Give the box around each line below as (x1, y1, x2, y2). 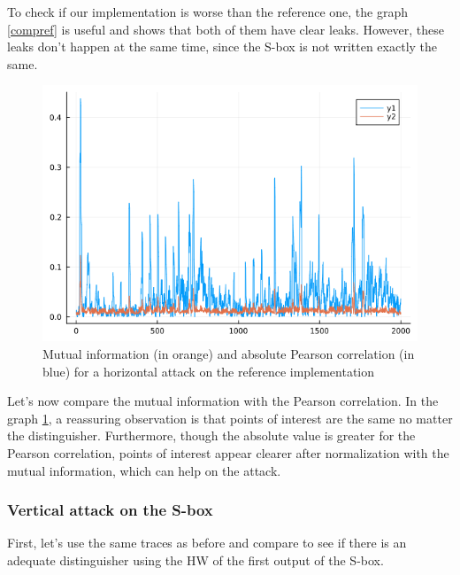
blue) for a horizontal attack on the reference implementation (42, 361, 375, 380)
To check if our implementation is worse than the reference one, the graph (7, 3, 408, 20)
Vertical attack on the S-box (7, 499, 213, 521)
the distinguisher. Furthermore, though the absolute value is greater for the (7, 426, 416, 445)
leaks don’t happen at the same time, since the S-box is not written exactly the (7, 37, 438, 56)
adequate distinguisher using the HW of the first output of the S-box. (7, 550, 384, 569)
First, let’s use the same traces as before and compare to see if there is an (7, 533, 407, 552)
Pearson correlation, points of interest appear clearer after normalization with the (7, 443, 449, 462)
